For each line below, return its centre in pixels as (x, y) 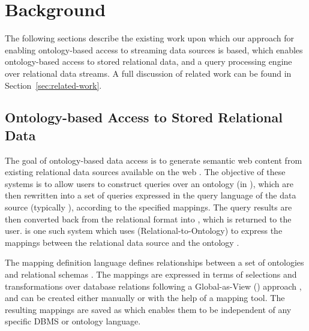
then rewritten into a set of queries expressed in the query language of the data (151, 195)
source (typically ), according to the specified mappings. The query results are (148, 207)
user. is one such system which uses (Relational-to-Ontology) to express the (144, 231)
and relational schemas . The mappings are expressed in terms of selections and (151, 274)
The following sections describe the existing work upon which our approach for (149, 38)
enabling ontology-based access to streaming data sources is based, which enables (154, 49)
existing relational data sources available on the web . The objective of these (145, 172)
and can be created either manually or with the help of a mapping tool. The (145, 298)
